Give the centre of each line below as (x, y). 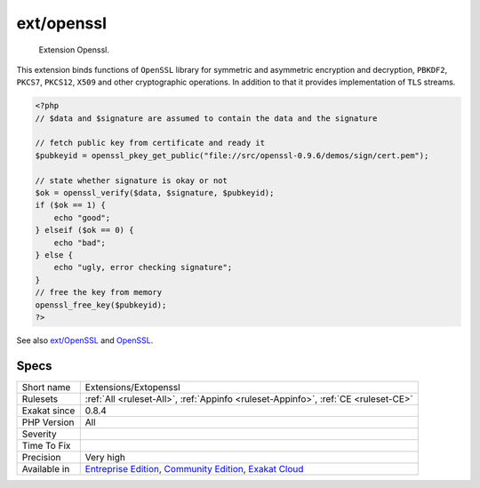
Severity (39, 434)
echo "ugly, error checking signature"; (143, 268)
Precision (41, 457)
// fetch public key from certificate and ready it (150, 143)
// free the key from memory (99, 292)
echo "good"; (82, 217)
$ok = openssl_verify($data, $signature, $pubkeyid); (155, 193)
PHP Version (48, 422)
